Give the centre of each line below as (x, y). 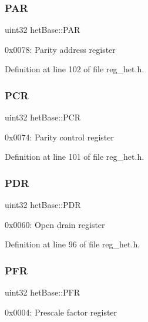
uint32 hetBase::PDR (43, 205)
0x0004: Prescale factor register (61, 312)
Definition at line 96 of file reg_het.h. (73, 244)
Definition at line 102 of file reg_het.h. (75, 69)
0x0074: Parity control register (59, 137)
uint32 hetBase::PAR (43, 30)
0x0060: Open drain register (55, 224)
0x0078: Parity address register (60, 49)
